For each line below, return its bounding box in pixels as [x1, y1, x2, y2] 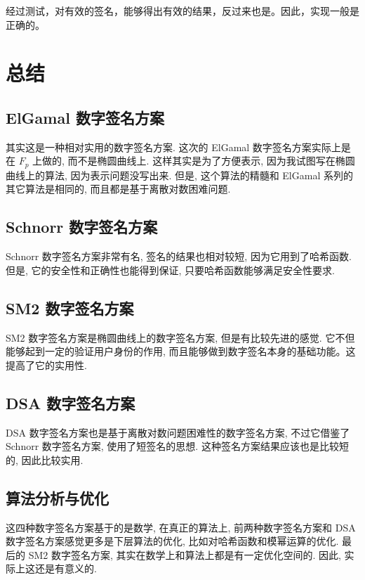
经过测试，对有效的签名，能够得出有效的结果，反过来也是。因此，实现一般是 [6, 4, 359, 18]
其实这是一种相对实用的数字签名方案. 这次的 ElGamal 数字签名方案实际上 [6, 139, 341, 154]
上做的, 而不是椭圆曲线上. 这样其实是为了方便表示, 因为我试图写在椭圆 [32, 153, 355, 168]
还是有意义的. [34, 561, 97, 576]
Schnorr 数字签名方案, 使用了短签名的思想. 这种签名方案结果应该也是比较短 [6, 439, 349, 453]
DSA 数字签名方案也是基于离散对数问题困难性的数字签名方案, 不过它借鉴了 [6, 425, 350, 439]
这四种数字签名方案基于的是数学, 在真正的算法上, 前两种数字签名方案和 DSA [6, 520, 356, 534]
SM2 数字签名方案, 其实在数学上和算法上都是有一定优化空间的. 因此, [28, 547, 341, 562]
